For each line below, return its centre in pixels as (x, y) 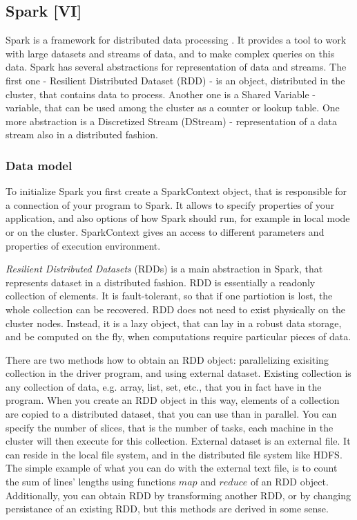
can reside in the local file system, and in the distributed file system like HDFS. (174, 454)
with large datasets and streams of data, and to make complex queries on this (170, 53)
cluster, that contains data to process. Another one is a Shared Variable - (161, 94)
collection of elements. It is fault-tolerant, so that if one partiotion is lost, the (169, 296)
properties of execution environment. (83, 245)
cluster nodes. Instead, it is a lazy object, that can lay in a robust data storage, (174, 323)
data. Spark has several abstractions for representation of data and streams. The (176, 67)
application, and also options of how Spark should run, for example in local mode (178, 218)
